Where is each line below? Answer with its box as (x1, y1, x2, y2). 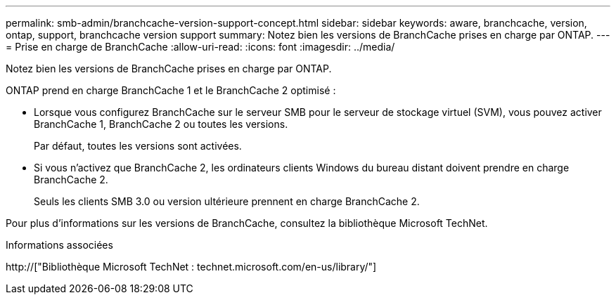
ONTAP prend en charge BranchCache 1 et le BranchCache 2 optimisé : (6, 84, 336, 96)
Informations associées (6, 239, 113, 251)
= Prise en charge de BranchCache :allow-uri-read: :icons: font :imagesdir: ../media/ (6, 41, 395, 53)
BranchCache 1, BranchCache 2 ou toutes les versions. (34, 118, 288, 130)
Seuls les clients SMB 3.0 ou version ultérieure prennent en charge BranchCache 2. (34, 195, 420, 207)
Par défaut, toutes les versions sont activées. (34, 140, 242, 152)
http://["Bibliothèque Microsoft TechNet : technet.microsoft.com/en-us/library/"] (6, 261, 377, 273)
